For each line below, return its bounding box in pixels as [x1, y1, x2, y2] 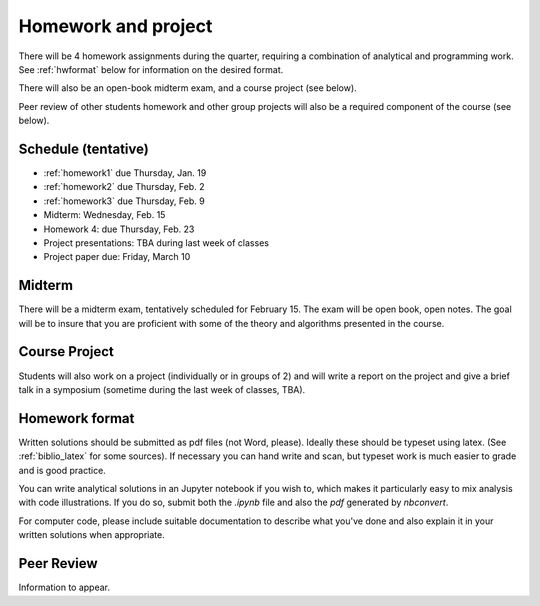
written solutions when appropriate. [18, 529, 165, 541]
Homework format [18, 410, 135, 427]
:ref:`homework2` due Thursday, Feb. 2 [43, 181, 205, 193]
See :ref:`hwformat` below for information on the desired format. [18, 63, 284, 75]
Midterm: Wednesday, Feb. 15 [43, 209, 166, 221]
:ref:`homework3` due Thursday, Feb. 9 [43, 195, 205, 207]
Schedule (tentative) [18, 140, 149, 157]
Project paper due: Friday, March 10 [43, 251, 191, 263]
